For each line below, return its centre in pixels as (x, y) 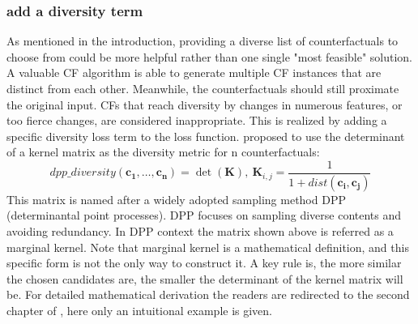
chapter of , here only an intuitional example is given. (140, 311)
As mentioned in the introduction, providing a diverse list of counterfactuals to (203, 41)
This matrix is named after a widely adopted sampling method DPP (176, 199)
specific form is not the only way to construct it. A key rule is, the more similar (204, 263)
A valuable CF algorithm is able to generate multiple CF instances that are (194, 72)
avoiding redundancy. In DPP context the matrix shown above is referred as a (200, 231)
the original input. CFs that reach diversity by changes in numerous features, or (205, 104)
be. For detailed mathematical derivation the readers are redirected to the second (208, 294)
